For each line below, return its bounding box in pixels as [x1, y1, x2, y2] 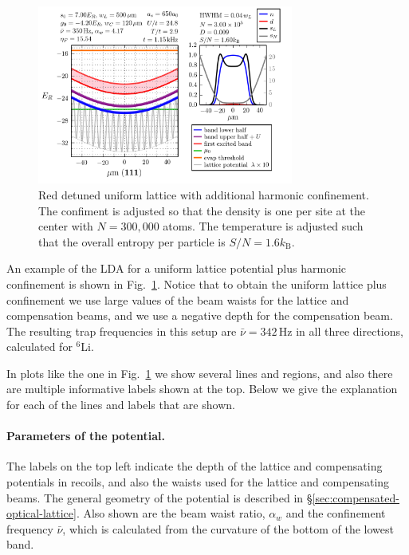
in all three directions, [296, 322, 403, 339]
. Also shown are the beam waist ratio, [76, 505, 265, 522]
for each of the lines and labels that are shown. [6, 396, 235, 413]
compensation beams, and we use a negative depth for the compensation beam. [6, 307, 393, 324]
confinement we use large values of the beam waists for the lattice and [6, 291, 349, 308]
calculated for [6, 338, 73, 355]
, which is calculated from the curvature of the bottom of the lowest [62, 520, 394, 537]
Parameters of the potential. [6, 427, 165, 444]
